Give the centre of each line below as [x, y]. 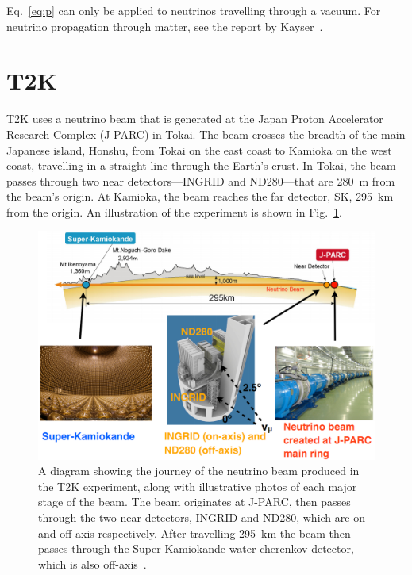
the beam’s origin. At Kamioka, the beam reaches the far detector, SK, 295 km [200, 196]
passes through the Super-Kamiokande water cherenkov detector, [196, 548]
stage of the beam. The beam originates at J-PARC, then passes [194, 502]
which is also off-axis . [92, 563]
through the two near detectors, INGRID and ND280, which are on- [204, 517]
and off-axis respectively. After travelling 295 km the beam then [194, 533]
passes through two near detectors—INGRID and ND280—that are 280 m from [201, 180]
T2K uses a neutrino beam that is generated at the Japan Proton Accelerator [195, 119]
